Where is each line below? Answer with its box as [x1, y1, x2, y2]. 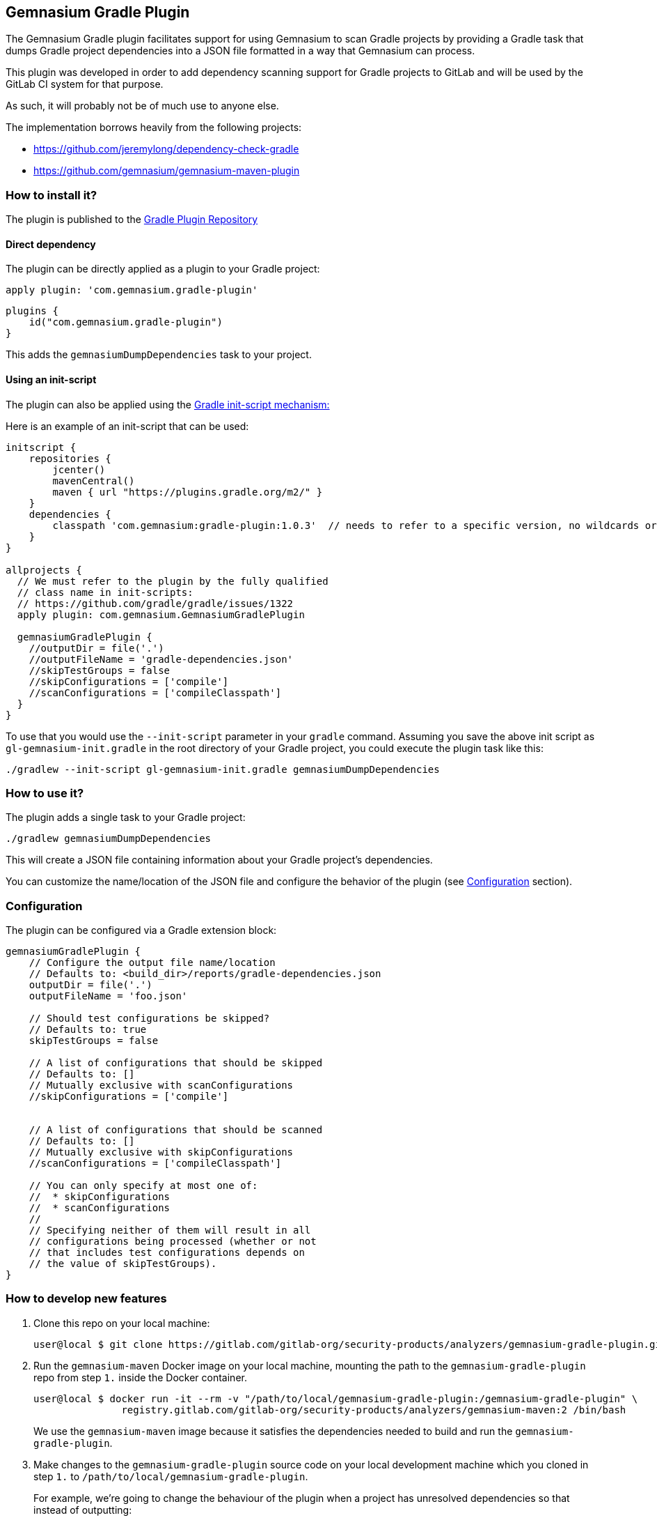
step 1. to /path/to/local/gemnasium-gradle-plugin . [33, 1470, 308, 1482]
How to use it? [6, 785, 84, 800]
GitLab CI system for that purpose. [6, 78, 164, 91]
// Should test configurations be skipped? [29, 1013, 270, 1024]
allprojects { [6, 564, 82, 576]
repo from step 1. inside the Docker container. [33, 1371, 247, 1383]
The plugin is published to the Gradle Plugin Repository [6, 213, 258, 226]
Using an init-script [6, 374, 97, 385]
